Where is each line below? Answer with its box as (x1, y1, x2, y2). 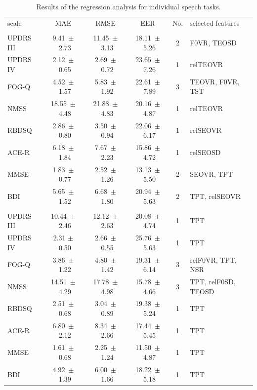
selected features (190, 17, 240, 28)
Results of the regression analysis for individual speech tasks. (36, 1, 221, 11)
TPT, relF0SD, (190, 276, 236, 286)
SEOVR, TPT (190, 169, 233, 179)
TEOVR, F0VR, (190, 76, 240, 86)
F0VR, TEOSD (190, 37, 237, 47)
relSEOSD (190, 147, 221, 157)
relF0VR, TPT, (190, 254, 237, 265)
